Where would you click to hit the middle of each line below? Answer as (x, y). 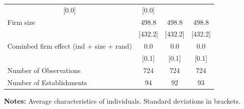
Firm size (21, 22)
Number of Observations (44, 70)
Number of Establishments (47, 82)
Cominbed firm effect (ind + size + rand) (70, 46)
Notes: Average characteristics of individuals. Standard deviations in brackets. (122, 100)
